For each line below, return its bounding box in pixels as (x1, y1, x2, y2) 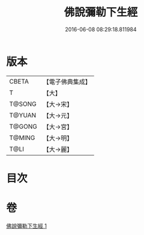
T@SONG (9, 100, 37, 108)
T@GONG (9, 122, 37, 130)
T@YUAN (9, 111, 37, 119)
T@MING (9, 133, 35, 142)
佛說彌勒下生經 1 (6, 222, 47, 229)
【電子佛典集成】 (43, 78, 91, 86)
